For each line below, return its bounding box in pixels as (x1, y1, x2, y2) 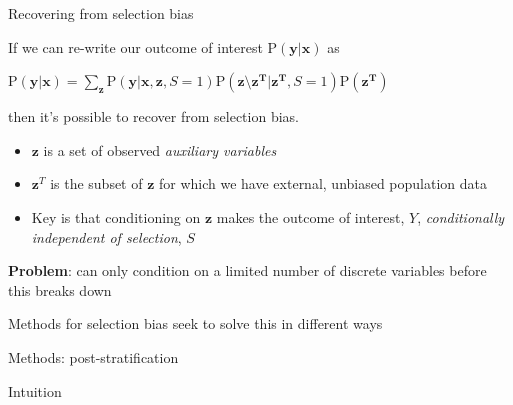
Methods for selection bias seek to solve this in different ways (8, 313, 383, 334)
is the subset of (50, 173, 143, 194)
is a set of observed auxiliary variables (43, 139, 277, 160)
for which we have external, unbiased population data (159, 173, 488, 194)
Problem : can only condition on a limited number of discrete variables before (8, 260, 487, 281)
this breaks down (8, 279, 112, 300)
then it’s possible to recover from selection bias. (8, 106, 299, 127)
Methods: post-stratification (8, 346, 179, 367)
